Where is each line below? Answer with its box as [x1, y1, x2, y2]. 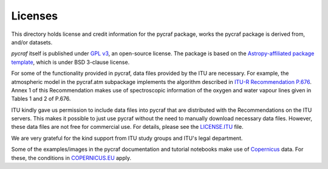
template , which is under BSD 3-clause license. [11, 58, 130, 66]
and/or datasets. [11, 38, 53, 46]
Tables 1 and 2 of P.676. [11, 95, 71, 103]
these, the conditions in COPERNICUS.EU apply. [11, 154, 132, 161]
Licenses [11, 9, 58, 22]
